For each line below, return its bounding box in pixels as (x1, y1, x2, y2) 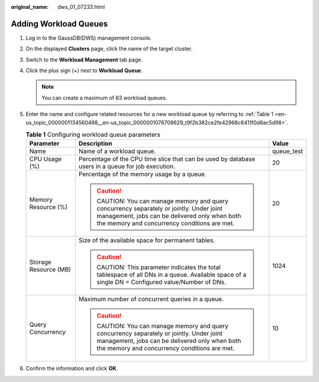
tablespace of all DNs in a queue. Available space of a (96, 271, 246, 279)
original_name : (11, 4, 49, 10)
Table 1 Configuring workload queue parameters (25, 131, 161, 139)
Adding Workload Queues (11, 18, 108, 29)
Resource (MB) (29, 266, 71, 274)
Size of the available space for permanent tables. (79, 237, 215, 245)
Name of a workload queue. (79, 147, 157, 156)
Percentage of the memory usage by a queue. (79, 170, 207, 179)
